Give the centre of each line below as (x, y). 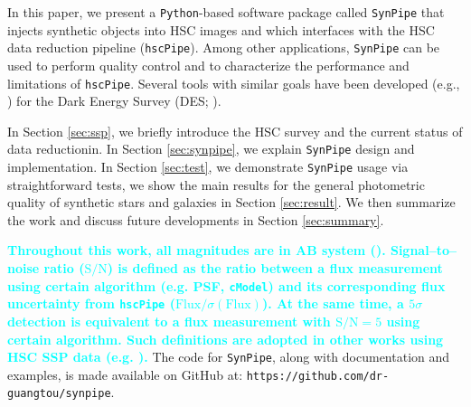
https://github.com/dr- (318, 376)
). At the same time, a (333, 303)
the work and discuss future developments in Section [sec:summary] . (196, 219)
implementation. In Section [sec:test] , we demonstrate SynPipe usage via (208, 166)
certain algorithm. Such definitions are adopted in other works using (226, 339)
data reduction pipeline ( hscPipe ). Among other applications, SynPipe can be (224, 47)
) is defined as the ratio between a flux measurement (275, 268)
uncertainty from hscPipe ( (91, 303)
